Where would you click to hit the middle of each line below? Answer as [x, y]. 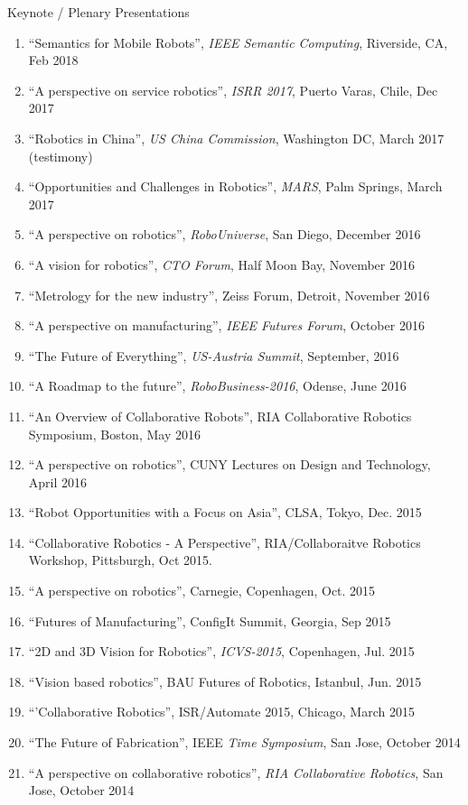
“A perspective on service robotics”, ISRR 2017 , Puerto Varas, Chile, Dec [233, 90]
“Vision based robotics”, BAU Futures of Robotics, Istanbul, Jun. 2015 [225, 681]
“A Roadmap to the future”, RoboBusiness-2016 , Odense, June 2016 [217, 386]
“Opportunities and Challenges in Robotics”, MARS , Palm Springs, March [235, 186]
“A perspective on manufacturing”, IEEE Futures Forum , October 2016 [226, 325]
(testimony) [61, 156]
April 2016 [58, 481]
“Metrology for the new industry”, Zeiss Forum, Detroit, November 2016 [229, 295]
